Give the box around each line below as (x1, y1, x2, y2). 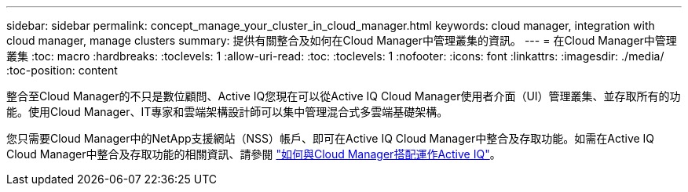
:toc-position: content (6, 63, 118, 77)
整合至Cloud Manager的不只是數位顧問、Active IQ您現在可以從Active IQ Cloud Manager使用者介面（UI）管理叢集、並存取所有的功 (6, 89, 681, 103)
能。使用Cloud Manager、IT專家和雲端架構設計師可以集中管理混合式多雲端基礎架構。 (6, 105, 448, 118)
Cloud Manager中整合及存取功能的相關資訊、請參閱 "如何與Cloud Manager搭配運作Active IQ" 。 (6, 147, 501, 161)
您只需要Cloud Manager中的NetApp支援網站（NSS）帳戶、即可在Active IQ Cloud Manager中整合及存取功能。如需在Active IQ (6, 132, 655, 145)
